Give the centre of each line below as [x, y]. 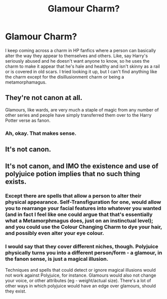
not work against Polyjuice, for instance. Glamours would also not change [81, 275]
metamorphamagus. [26, 82]
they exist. [16, 291]
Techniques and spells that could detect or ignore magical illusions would [81, 270]
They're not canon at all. [44, 98]
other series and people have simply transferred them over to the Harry [79, 115]
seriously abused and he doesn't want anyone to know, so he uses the [77, 61]
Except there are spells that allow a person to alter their [73, 196]
